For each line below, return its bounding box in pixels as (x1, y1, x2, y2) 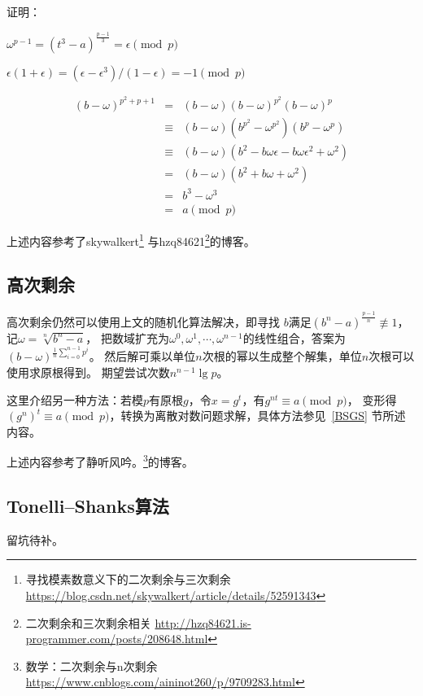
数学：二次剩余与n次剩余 (25, 657, 158, 674)
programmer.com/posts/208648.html (25, 630, 208, 647)
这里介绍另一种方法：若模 (7, 391, 143, 408)
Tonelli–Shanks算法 (7, 493, 169, 519)
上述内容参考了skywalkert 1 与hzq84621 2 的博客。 (7, 230, 255, 249)
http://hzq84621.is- (155, 614, 251, 631)
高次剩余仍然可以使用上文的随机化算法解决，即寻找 (7, 313, 280, 330)
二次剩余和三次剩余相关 (25, 614, 151, 631)
